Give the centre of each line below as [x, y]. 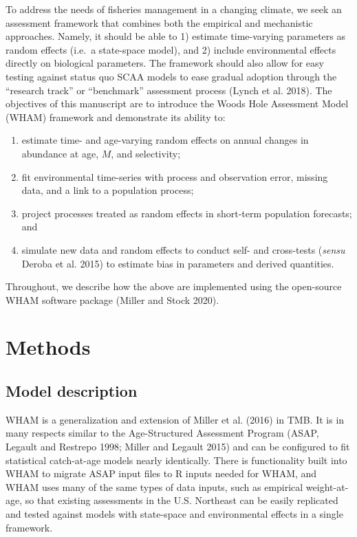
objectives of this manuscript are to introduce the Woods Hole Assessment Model [177, 103]
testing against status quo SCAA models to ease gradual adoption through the [171, 76]
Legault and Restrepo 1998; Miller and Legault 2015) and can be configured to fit [178, 447]
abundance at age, [60, 153]
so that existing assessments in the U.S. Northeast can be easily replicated [182, 500]
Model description [72, 391]
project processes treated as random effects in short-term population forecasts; [187, 213]
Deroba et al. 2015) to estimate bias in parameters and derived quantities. [178, 263]
